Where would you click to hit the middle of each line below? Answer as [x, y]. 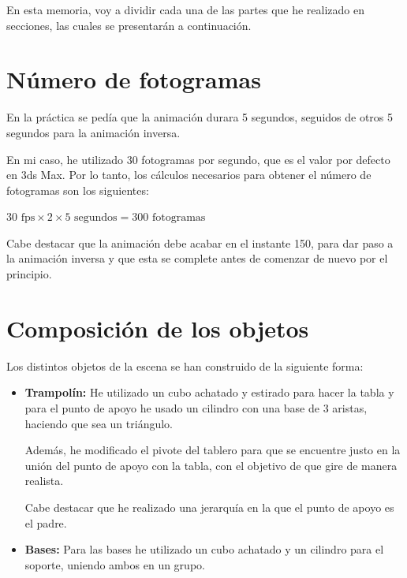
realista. [44, 481]
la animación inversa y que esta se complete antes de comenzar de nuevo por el [197, 258]
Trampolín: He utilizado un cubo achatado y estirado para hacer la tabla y [209, 392]
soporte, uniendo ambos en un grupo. [115, 564]
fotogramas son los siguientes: [78, 190]
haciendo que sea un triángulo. [99, 423]
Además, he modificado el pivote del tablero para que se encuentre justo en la [213, 450]
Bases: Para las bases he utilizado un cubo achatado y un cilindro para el [204, 549]
